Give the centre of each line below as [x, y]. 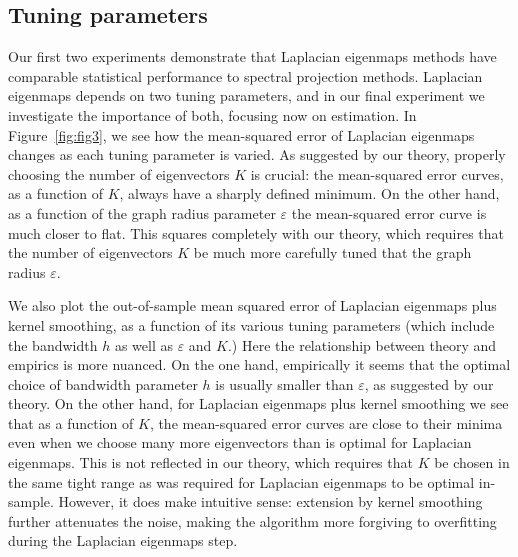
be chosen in [472, 462]
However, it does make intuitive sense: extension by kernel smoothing [270, 501]
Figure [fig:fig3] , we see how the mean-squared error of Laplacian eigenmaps [241, 134]
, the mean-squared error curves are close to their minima [326, 422]
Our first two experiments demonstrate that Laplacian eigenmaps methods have [252, 56]
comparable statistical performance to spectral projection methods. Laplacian [245, 75]
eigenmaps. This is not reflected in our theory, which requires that [210, 462]
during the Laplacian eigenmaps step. [123, 540]
